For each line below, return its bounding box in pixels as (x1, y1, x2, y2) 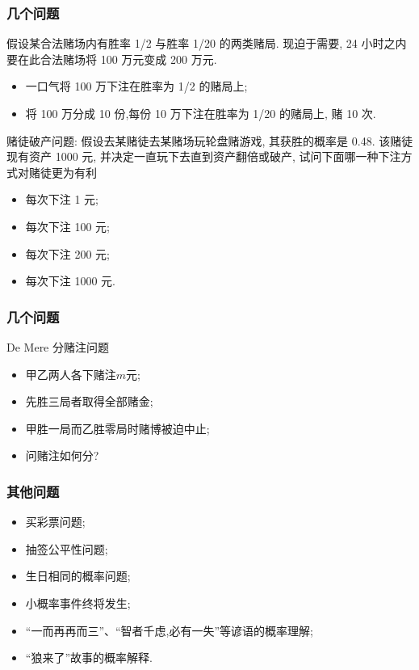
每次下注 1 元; (25, 191, 99, 208)
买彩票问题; (25, 513, 86, 530)
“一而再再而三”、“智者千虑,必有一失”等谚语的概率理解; (25, 622, 314, 638)
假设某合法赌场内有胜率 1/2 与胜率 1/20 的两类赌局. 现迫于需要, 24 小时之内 (6, 35, 407, 52)
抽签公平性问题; (25, 540, 108, 557)
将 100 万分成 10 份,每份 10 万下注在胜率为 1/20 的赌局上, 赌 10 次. (25, 105, 376, 121)
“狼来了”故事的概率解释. (25, 649, 153, 666)
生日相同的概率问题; (25, 567, 131, 584)
